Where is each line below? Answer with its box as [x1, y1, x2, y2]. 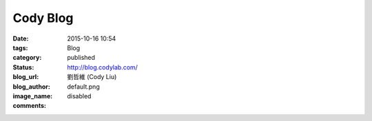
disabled [67, 91, 92, 100]
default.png [67, 82, 100, 91]
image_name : [12, 91, 53, 100]
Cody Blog [12, 10, 74, 25]
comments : [12, 102, 46, 110]
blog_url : [12, 73, 39, 81]
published [67, 54, 96, 62]
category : [12, 54, 42, 62]
